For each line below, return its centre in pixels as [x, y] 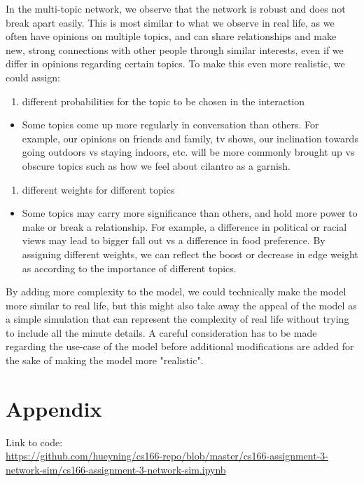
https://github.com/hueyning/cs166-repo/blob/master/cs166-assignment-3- [167, 456]
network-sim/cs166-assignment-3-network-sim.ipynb [116, 469]
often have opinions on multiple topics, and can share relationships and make [171, 36]
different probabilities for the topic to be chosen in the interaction [163, 101]
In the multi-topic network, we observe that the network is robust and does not [176, 8]
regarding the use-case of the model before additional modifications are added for [180, 346]
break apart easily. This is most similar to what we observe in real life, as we [170, 22]
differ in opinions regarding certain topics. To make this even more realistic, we [175, 63]
